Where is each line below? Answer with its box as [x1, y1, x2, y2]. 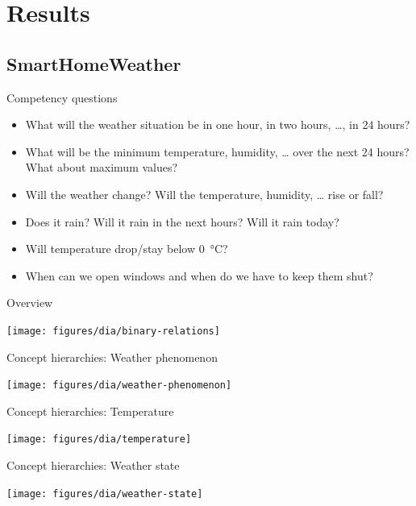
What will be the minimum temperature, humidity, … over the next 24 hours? [25, 143, 410, 160]
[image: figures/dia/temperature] [6, 433, 192, 446]
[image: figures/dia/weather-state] [6, 487, 203, 500]
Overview [6, 294, 53, 311]
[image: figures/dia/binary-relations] [6, 325, 220, 337]
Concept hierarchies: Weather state [6, 457, 180, 474]
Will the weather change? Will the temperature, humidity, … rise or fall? [25, 185, 384, 202]
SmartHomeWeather [6, 51, 181, 76]
